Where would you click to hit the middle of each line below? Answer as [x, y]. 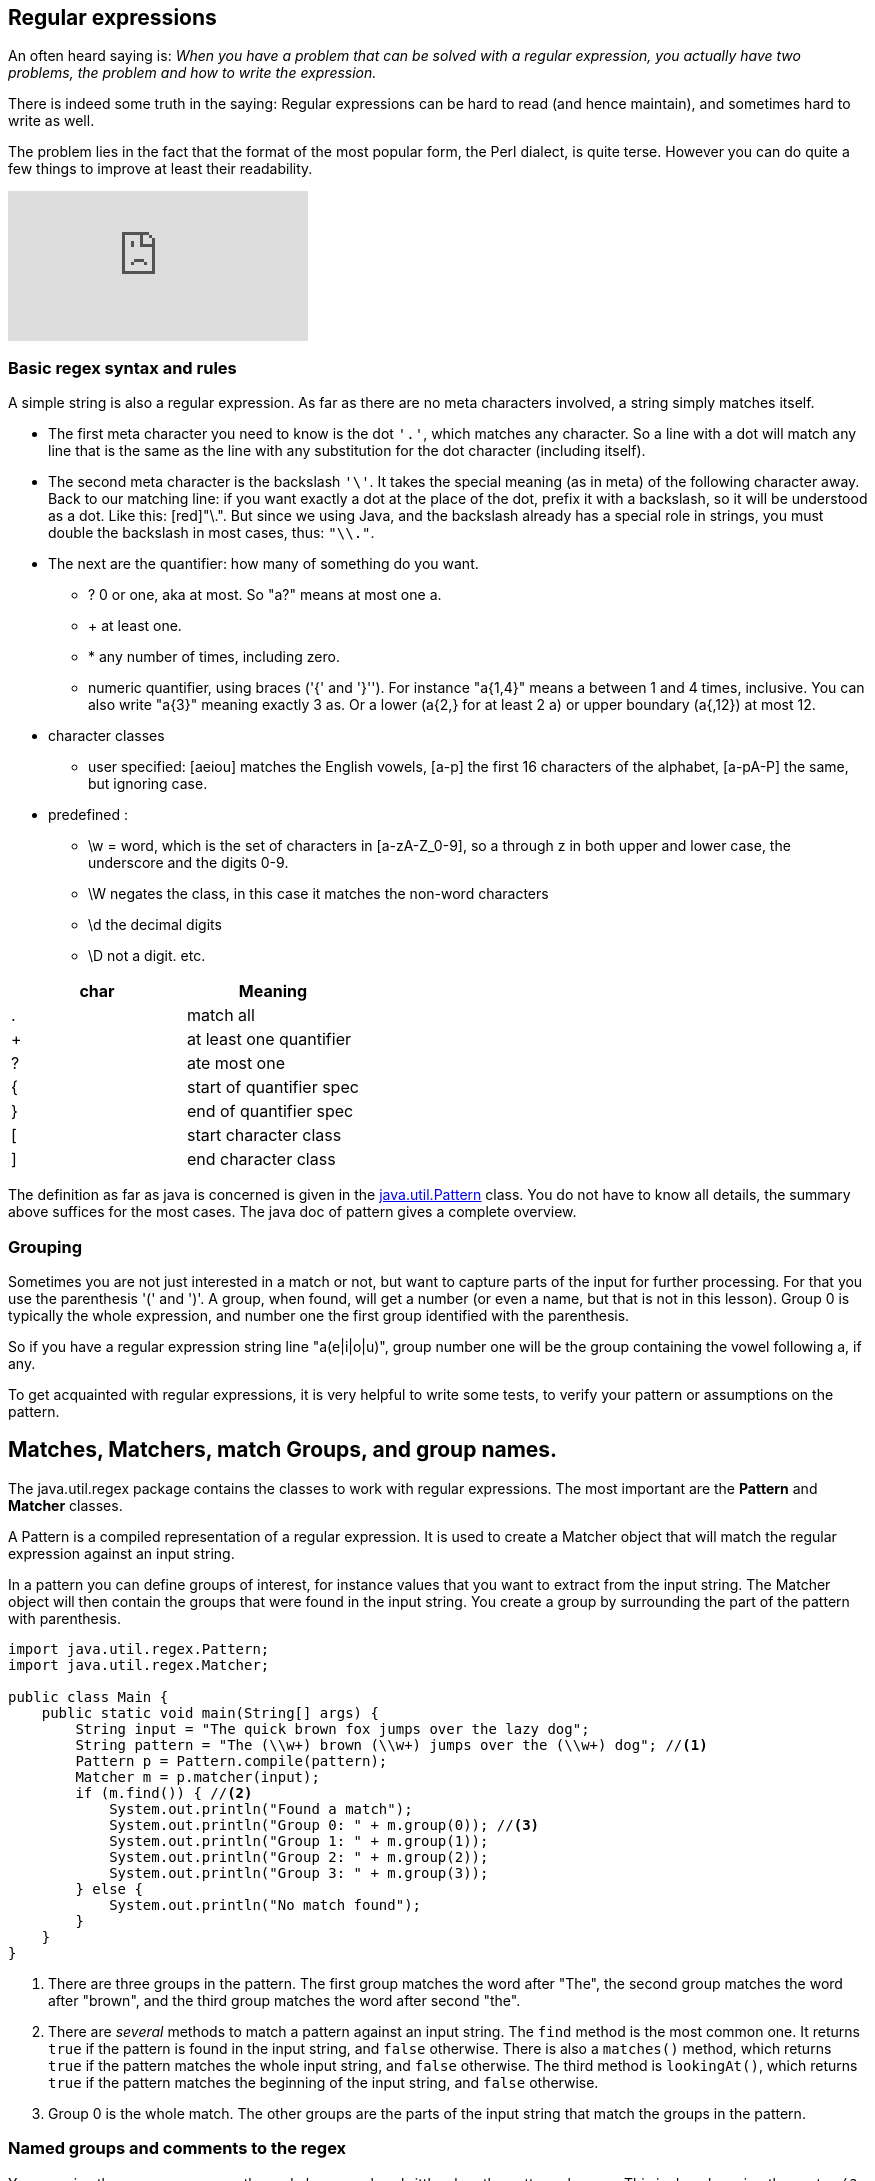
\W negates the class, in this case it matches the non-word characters [318, 894]
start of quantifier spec [272, 1087]
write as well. [51, 121]
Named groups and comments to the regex [177, 2148]
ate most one [235, 1063]
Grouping [45, 1246]
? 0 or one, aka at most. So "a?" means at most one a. [265, 595]
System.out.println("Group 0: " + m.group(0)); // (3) [324, 1824]
